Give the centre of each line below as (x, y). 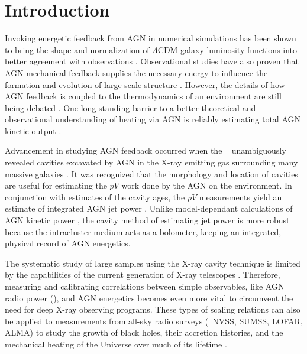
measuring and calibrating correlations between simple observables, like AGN (145, 286)
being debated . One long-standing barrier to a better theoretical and (130, 107)
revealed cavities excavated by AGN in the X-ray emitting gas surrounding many (151, 162)
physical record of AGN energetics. (68, 243)
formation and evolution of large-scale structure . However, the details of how (145, 84)
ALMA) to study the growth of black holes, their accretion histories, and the (144, 332)
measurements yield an (240, 197)
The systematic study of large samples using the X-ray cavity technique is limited (153, 263)
